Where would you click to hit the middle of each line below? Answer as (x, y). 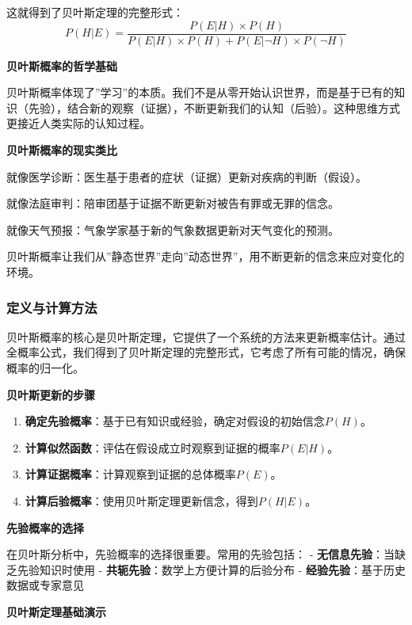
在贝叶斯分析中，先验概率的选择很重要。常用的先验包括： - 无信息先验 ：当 (200, 554)
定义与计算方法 (52, 307)
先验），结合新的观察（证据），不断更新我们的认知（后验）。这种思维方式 (214, 107)
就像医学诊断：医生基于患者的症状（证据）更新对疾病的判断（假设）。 (187, 176)
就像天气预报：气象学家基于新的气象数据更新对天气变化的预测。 (173, 229)
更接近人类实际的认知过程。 (78, 123)
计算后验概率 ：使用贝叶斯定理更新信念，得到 (141, 500)
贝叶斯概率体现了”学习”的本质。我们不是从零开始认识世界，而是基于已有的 (200, 92)
